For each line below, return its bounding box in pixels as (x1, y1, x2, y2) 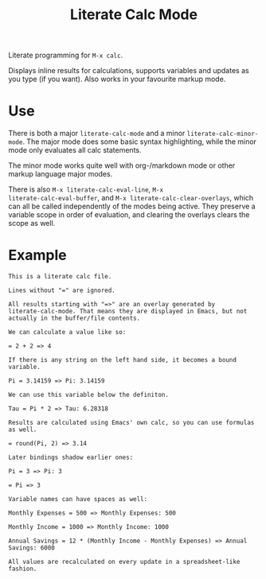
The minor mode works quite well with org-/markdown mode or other (8, 161, 236, 170)
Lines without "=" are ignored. (8, 286, 115, 295)
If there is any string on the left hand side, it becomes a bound (8, 356, 237, 364)
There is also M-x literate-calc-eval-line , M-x (8, 185, 164, 194)
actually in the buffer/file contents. (8, 314, 141, 323)
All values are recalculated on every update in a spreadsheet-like (8, 558, 241, 566)
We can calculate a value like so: (8, 328, 127, 336)
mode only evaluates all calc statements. (8, 146, 142, 155)
